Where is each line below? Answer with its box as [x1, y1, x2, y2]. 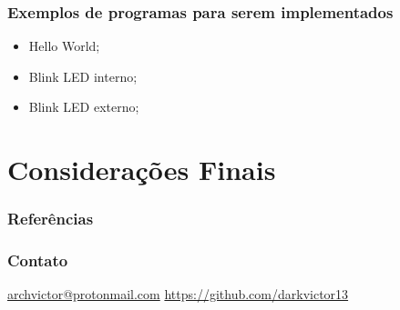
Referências [7, 207, 94, 230]
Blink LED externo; [28, 97, 139, 116]
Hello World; [28, 36, 100, 55]
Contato [7, 249, 68, 272]
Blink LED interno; [28, 66, 138, 85]
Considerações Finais [7, 151, 276, 188]
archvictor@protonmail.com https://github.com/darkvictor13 [7, 285, 349, 304]
